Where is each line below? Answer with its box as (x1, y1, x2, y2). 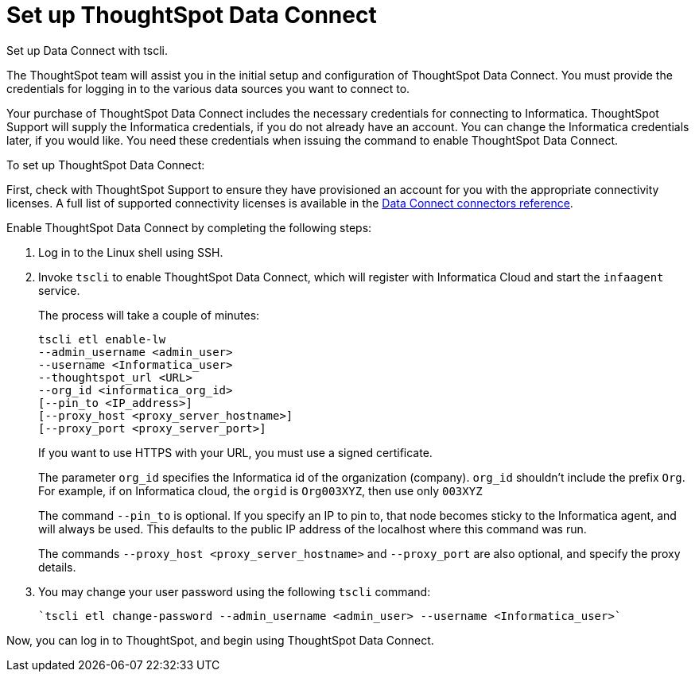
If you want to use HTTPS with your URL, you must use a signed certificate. (38, 445, 433, 459)
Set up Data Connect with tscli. (6, 43, 168, 57)
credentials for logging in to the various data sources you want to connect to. (6, 81, 410, 95)
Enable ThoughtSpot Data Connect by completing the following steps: (6, 220, 372, 234)
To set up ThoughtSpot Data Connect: (6, 157, 205, 172)
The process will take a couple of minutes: (38, 308, 260, 322)
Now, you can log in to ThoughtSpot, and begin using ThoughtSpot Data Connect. (6, 633, 434, 647)
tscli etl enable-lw (38, 332, 166, 346)
